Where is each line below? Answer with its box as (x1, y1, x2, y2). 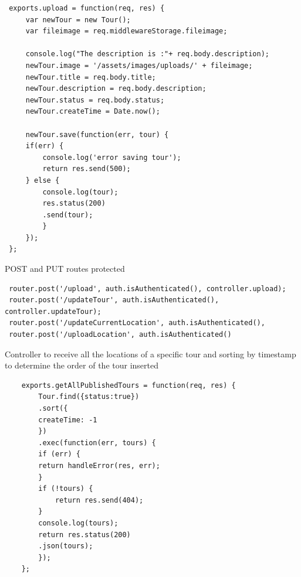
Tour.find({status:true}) (38, 392, 140, 401)
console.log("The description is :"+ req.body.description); (25, 50, 270, 59)
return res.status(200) (38, 530, 131, 539)
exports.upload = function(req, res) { (9, 4, 165, 12)
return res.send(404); (55, 496, 144, 504)
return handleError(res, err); (38, 461, 160, 470)
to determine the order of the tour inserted (5, 359, 158, 371)
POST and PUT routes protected (5, 262, 125, 275)
